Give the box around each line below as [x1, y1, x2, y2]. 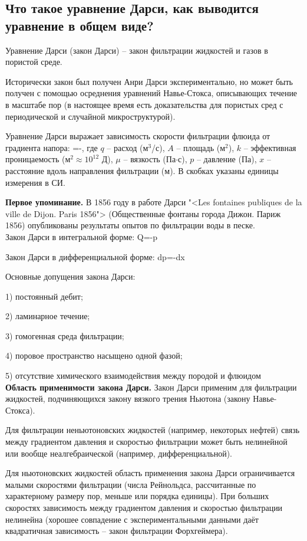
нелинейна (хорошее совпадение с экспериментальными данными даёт [5, 513, 259, 525]
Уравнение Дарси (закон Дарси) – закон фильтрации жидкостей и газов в [5, 44, 268, 56]
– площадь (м [176, 141, 226, 153]
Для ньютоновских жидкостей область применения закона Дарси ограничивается [5, 467, 295, 479]
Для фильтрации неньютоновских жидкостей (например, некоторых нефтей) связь [5, 424, 300, 436]
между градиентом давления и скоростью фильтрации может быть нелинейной [5, 435, 288, 448]
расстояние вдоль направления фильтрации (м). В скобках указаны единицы [5, 164, 279, 176]
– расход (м [107, 141, 148, 153]
